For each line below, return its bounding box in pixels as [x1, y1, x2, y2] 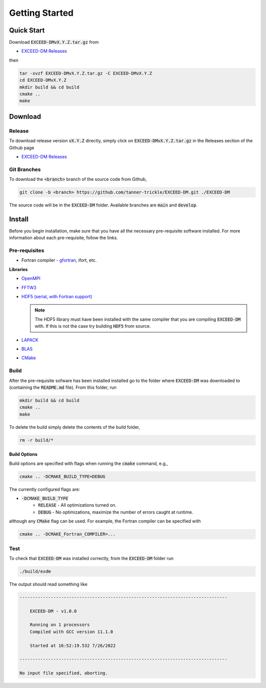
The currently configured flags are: [9, 486, 80, 492]
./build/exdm [19, 568, 51, 574]
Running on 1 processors [30, 622, 90, 628]
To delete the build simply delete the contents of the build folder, [9, 424, 140, 430]
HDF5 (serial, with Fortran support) [21, 294, 93, 300]
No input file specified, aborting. [19, 670, 108, 676]
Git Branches [9, 166, 41, 172]
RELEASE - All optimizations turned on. [38, 502, 117, 508]
